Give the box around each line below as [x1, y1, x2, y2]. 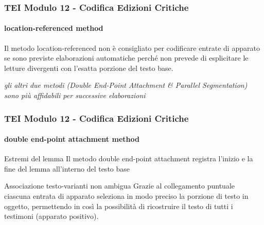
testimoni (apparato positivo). [4, 211, 99, 221]
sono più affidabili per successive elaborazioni [4, 90, 146, 101]
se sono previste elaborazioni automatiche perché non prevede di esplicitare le [4, 52, 249, 63]
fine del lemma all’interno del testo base [4, 163, 130, 174]
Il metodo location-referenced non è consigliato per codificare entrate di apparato [4, 42, 260, 53]
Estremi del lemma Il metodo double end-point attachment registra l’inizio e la [4, 153, 253, 164]
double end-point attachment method [4, 134, 139, 144]
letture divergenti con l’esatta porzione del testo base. [4, 62, 173, 73]
